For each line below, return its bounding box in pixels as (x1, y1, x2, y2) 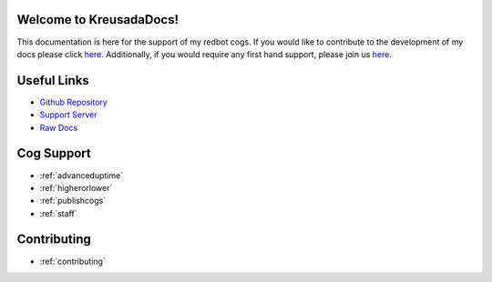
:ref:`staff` (39, 207, 77, 218)
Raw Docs (39, 122, 78, 133)
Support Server (39, 109, 97, 120)
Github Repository (39, 96, 108, 107)
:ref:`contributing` (39, 256, 107, 267)
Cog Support (16, 146, 91, 161)
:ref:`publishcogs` (39, 196, 107, 206)
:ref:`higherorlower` (39, 182, 113, 193)
